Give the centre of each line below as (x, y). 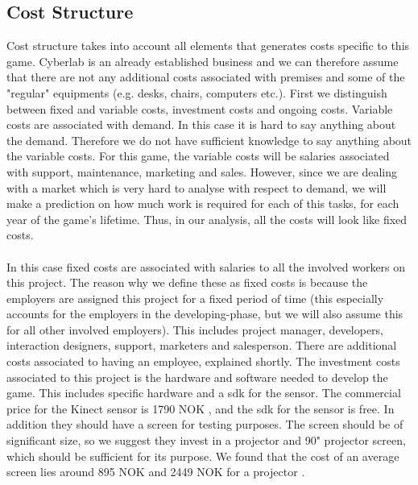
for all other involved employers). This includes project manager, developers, (195, 329)
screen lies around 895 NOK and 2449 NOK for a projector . (156, 472)
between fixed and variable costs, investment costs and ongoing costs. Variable (200, 108)
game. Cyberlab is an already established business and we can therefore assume (203, 61)
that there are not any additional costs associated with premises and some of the (206, 77)
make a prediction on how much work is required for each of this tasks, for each (203, 203)
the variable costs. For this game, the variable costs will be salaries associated (198, 156)
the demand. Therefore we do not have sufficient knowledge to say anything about (209, 140)
